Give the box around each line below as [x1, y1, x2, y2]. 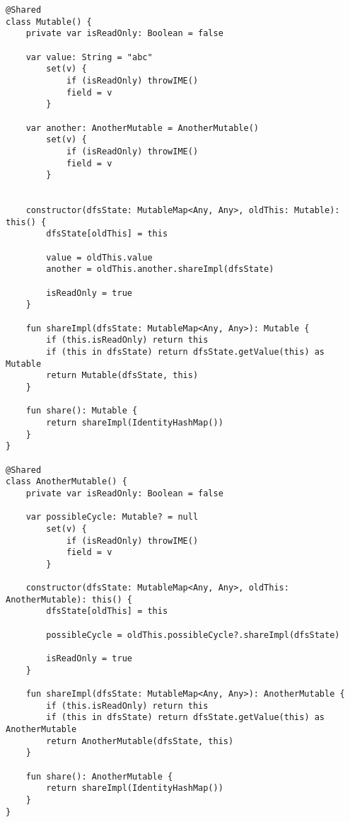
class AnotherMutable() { [6, 476, 127, 487]
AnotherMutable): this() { [6, 594, 132, 605]
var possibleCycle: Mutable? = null [25, 512, 199, 523]
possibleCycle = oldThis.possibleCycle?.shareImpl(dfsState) [46, 629, 340, 640]
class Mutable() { [6, 16, 92, 27]
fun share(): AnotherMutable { [25, 771, 173, 782]
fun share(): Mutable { [25, 406, 138, 416]
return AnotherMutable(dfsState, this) [46, 736, 234, 746]
